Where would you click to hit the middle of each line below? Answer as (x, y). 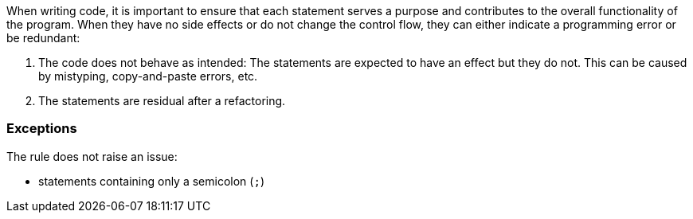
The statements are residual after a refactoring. (162, 101)
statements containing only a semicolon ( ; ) (151, 181)
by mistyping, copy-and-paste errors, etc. (148, 76)
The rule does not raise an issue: (92, 156)
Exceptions (42, 129)
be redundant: (43, 38)
